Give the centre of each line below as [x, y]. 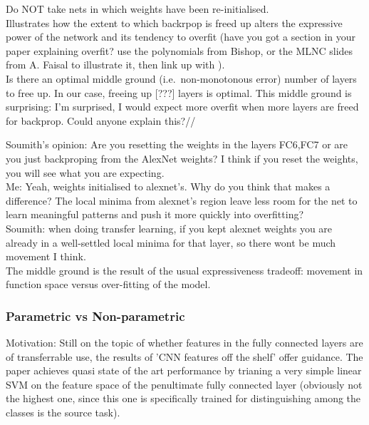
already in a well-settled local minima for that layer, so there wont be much [171, 242]
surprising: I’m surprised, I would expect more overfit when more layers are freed [182, 107]
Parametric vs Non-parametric [95, 316]
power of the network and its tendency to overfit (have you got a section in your [181, 37]
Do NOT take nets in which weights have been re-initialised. [137, 9]
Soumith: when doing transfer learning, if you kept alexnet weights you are [169, 228]
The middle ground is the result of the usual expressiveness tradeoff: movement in [184, 270]
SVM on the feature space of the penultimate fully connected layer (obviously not [184, 384]
